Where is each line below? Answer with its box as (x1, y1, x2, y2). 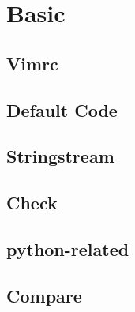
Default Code (6, 97, 118, 122)
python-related (6, 236, 129, 261)
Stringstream (6, 144, 114, 168)
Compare (6, 283, 82, 307)
